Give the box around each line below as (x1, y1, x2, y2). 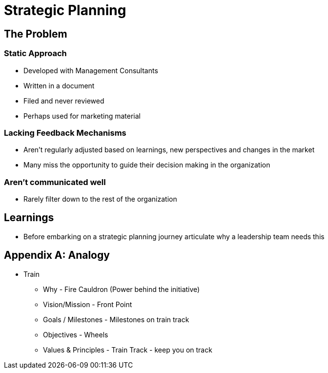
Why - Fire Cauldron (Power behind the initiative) (43, 285, 200, 293)
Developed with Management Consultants (23, 66, 158, 75)
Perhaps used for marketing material (23, 111, 141, 120)
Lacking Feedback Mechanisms (4, 127, 126, 138)
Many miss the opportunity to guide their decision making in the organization (23, 161, 270, 169)
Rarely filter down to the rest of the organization (23, 195, 177, 204)
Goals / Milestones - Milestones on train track (43, 315, 189, 324)
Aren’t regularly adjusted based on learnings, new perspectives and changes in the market (23, 145, 315, 154)
